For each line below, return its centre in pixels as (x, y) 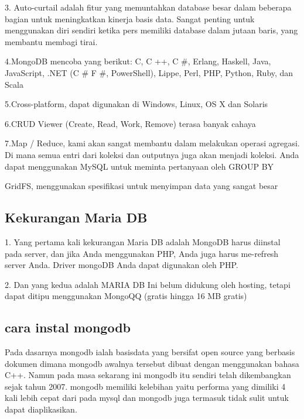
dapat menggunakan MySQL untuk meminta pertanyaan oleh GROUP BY (139, 166)
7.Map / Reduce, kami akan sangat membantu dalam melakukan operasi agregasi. (152, 143)
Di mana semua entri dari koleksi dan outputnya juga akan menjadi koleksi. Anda (152, 154)
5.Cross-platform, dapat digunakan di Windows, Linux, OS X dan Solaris (136, 104)
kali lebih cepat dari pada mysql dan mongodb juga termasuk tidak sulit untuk (147, 398)
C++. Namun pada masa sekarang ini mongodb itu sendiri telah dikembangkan (148, 375)
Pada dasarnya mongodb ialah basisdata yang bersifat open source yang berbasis (150, 352)
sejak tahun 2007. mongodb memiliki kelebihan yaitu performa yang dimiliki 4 (145, 386)
